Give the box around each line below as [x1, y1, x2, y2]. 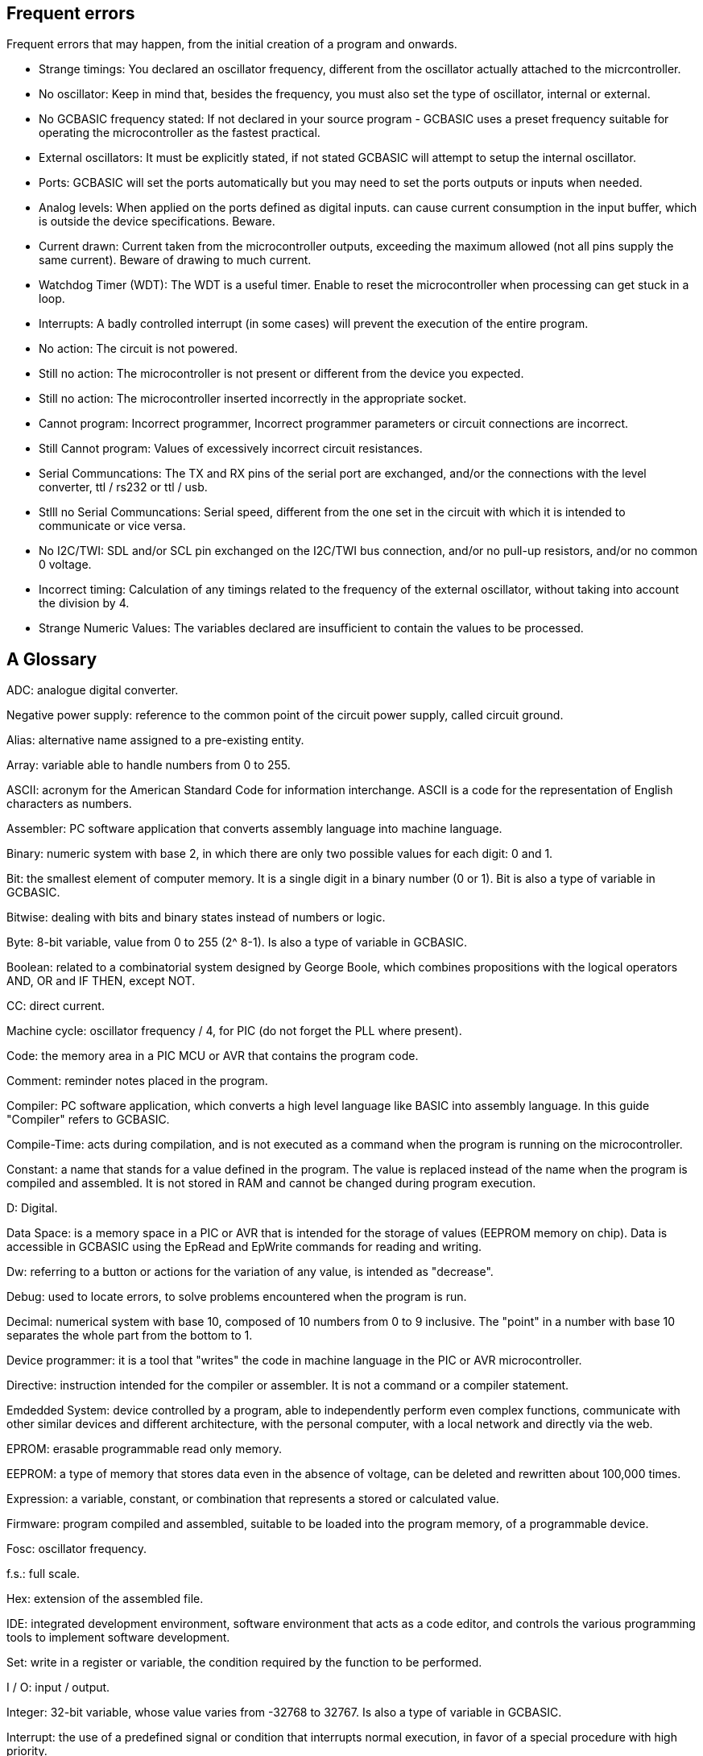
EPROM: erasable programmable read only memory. [6, 1442, 282, 1456]
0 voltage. [39, 557, 92, 572]
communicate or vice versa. [39, 519, 186, 533]
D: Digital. [6, 1201, 58, 1216]
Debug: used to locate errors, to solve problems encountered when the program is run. [6, 1290, 467, 1304]
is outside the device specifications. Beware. [39, 214, 275, 229]
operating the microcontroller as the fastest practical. [39, 126, 320, 140]
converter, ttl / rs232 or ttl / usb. [39, 480, 208, 495]
